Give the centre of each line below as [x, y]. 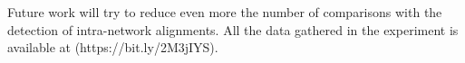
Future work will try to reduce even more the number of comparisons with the [225, 12]
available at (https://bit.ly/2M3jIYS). [113, 47]
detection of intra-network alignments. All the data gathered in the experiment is [233, 29]
